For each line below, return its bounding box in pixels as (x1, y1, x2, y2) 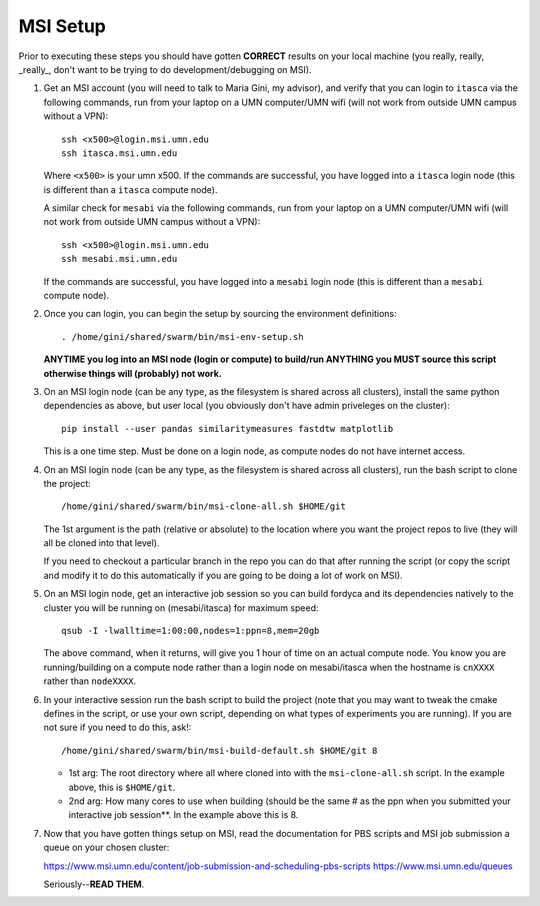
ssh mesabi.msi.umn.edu (61, 253, 178, 265)
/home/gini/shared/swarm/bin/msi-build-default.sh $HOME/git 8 (61, 745, 378, 756)
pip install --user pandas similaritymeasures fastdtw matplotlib (61, 423, 394, 434)
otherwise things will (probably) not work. (43, 367, 222, 379)
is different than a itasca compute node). (43, 183, 218, 195)
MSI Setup (18, 15, 107, 37)
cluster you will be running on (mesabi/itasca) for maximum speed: (43, 601, 319, 614)
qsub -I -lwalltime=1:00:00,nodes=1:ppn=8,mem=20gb (61, 625, 320, 637)
